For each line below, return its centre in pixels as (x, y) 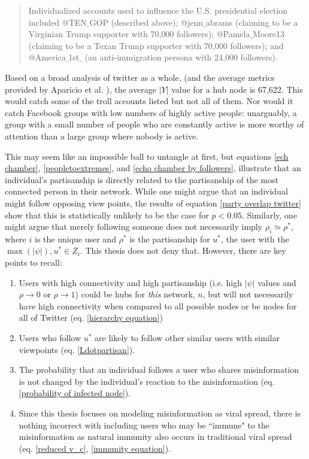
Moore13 (269, 34)
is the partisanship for (170, 238)
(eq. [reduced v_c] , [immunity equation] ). (95, 448)
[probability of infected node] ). (75, 393)
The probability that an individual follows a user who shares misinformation (159, 370)
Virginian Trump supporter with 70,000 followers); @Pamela (139, 34)
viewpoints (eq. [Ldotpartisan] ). (77, 349)
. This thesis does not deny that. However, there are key (183, 250)
